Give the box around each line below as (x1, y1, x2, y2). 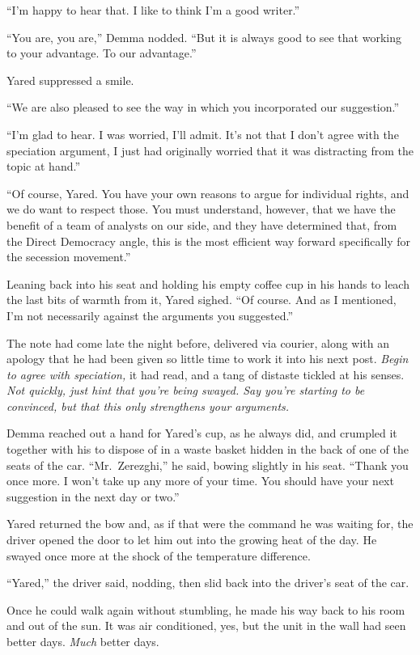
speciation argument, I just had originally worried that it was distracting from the (6, 142, 414, 158)
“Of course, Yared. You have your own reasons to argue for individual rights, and (6, 184, 409, 201)
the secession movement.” (6, 248, 131, 265)
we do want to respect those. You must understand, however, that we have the (6, 201, 396, 218)
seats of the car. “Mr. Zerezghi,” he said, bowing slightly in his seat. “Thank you (6, 456, 409, 473)
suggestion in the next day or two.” (6, 488, 180, 505)
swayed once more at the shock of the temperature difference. (6, 547, 311, 564)
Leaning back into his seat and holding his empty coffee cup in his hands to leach (6, 275, 409, 292)
